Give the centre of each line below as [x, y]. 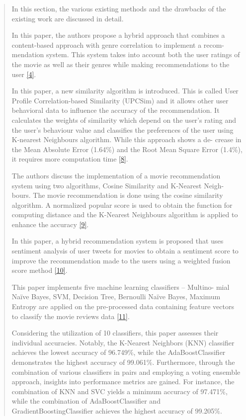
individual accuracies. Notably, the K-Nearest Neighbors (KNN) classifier [123, 342]
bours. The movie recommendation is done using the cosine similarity [117, 195]
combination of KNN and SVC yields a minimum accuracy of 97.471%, [120, 391]
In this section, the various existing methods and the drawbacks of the [119, 8]
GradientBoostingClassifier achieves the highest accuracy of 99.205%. [117, 410]
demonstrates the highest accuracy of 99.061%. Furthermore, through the [123, 362]
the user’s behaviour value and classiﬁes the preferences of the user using [123, 129]
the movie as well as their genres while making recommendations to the [121, 64]
